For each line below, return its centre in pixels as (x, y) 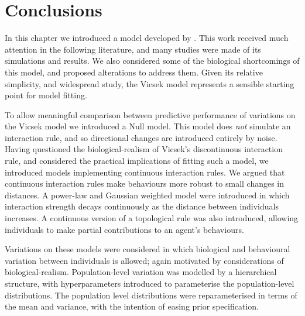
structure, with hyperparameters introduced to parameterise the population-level (150, 283)
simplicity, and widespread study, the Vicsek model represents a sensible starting (150, 83)
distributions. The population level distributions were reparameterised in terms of (151, 295)
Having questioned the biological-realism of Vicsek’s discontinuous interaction (144, 149)
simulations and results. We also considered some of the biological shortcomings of (152, 61)
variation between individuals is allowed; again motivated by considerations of (144, 260)
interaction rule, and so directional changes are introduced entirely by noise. (141, 137)
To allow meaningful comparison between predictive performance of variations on (150, 114)
